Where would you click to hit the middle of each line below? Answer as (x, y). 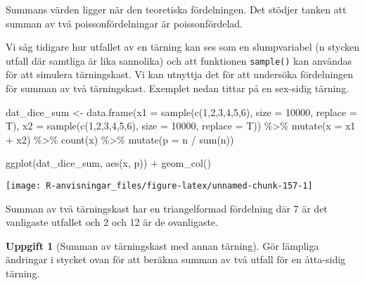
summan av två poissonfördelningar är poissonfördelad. (124, 23)
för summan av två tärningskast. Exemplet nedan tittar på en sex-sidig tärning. (178, 88)
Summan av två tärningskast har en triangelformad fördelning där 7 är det (167, 208)
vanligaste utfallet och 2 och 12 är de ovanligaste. (112, 222)
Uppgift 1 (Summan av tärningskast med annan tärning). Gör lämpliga (162, 245)
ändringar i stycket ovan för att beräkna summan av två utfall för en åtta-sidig (176, 259)
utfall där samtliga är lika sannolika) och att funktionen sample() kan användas (179, 60)
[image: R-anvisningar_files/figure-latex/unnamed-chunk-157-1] (159, 186)
